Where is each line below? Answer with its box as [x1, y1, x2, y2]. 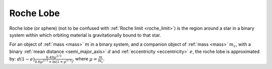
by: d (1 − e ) [9, 56, 35, 62]
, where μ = [73, 56, 98, 62]
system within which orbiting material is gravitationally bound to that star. [9, 32, 161, 38]
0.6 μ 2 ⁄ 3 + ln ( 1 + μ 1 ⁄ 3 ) [34, 58, 73, 64]
